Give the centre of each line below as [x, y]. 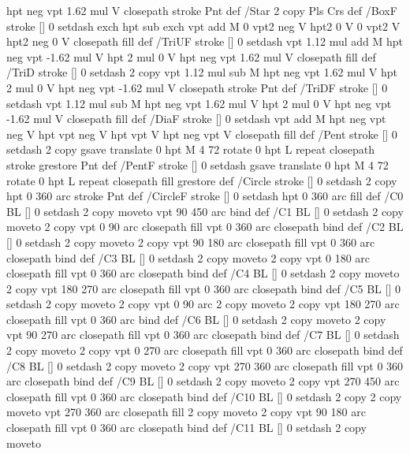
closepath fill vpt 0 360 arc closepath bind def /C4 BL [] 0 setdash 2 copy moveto [203, 273]
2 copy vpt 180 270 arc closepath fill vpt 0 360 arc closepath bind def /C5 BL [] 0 [203, 288]
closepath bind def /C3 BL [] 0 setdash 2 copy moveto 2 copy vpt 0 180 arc [188, 257]
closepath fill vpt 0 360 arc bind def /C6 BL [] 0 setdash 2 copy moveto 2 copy [196, 319]
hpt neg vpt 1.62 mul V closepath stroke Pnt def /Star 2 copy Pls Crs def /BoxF [202, 10]
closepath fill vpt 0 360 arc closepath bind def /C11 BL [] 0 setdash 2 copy [186, 428]
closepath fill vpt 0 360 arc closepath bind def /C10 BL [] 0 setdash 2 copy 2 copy [204, 396]
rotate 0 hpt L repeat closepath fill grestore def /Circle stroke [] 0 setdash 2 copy [202, 180]
